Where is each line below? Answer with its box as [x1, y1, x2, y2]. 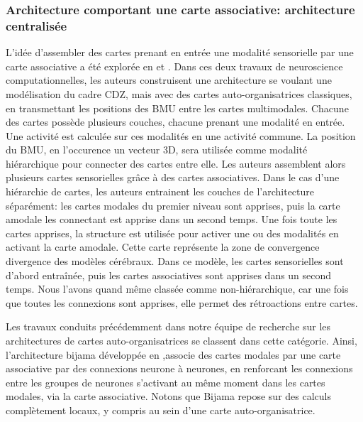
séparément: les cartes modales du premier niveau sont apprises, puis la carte [6, 198, 340, 212]
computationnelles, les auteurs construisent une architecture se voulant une [6, 72, 332, 87]
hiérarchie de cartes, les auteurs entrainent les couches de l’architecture [6, 184, 314, 199]
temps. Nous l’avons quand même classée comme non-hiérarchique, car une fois [6, 281, 349, 296]
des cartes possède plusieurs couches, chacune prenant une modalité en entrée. [6, 114, 345, 129]
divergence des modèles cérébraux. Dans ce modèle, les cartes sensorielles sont [6, 254, 344, 269]
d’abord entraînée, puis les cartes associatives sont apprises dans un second [6, 267, 332, 282]
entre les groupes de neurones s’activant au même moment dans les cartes [6, 374, 325, 389]
